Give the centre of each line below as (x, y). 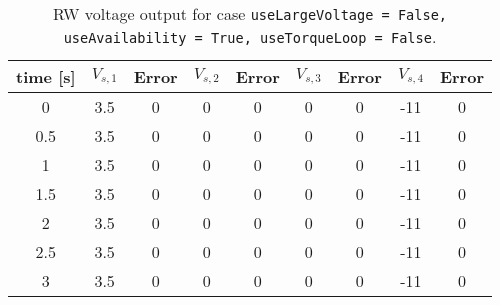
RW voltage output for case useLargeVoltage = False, (250, 13)
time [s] (46, 76)
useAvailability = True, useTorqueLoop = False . (250, 36)
